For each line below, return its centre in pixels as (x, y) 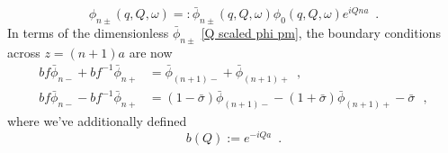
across (24, 52)
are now (151, 52)
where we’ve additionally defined (97, 121)
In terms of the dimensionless (88, 33)
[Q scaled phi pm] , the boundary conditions (321, 33)
